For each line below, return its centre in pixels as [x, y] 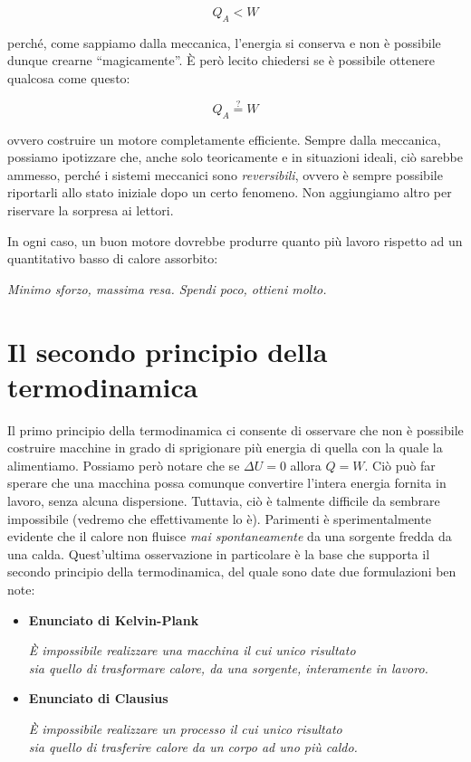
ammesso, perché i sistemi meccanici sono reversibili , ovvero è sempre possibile [225, 174]
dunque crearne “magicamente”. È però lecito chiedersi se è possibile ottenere [221, 60]
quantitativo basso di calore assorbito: [113, 258]
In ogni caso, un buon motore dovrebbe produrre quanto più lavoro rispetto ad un [235, 240]
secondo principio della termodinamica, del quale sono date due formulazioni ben [232, 571]
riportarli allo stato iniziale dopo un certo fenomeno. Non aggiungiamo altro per [230, 192]
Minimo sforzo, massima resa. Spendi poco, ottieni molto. [167, 288]
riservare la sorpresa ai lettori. [91, 210]
